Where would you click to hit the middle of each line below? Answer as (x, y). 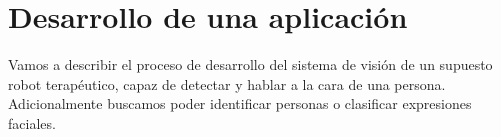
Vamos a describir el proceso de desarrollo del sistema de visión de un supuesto (250, 64)
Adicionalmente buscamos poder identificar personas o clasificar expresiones (240, 103)
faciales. (32, 122)
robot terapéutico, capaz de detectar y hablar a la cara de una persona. (227, 83)
